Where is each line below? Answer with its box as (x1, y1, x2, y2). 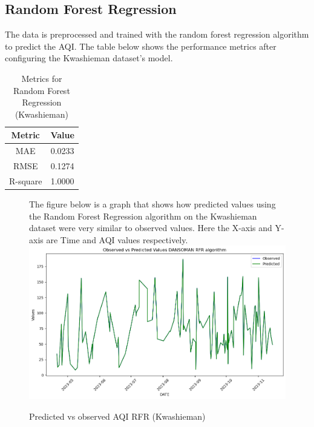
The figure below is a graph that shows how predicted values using (29, 197, 276, 210)
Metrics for (21, 72, 62, 84)
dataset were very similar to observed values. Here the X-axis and (29, 221, 272, 234)
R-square (9, 174, 42, 187)
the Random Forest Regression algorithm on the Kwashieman (29, 209, 257, 222)
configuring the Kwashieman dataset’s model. (5, 52, 173, 64)
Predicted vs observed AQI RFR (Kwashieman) (29, 409, 206, 422)
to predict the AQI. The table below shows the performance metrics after (5, 39, 276, 52)
